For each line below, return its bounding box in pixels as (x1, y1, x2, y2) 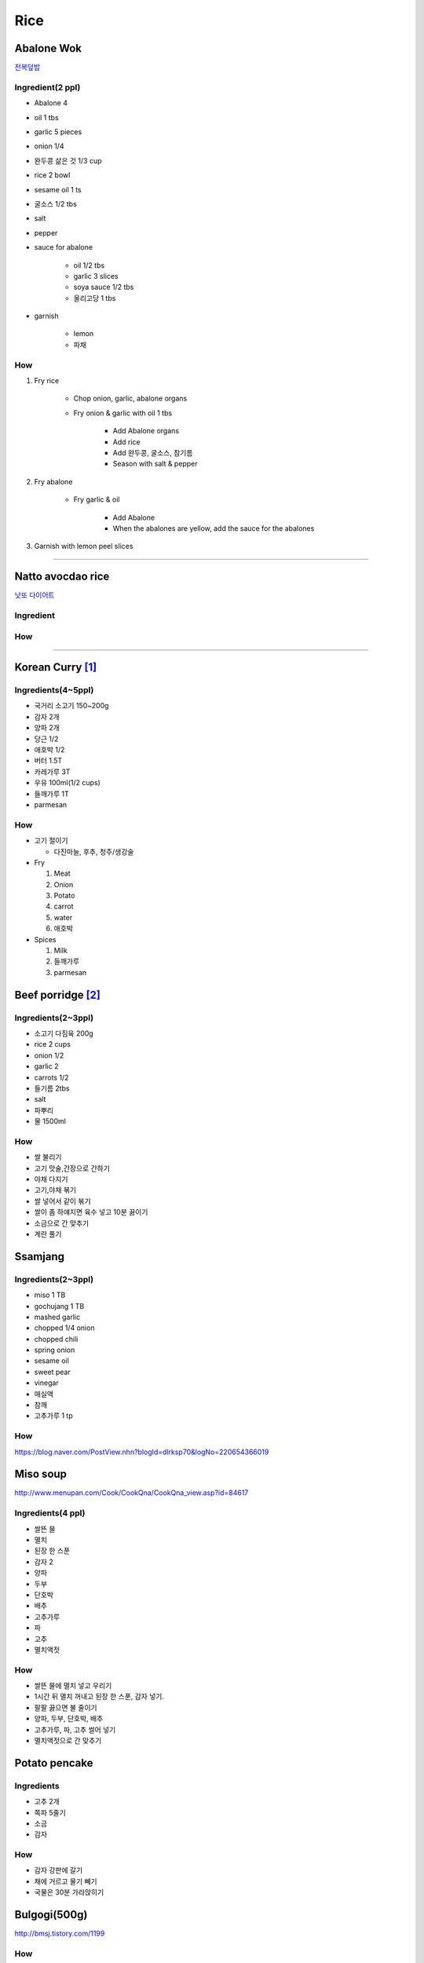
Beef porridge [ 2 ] (14, 988, 101, 1001)
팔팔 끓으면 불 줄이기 (34, 1702, 97, 1712)
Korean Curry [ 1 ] (14, 660, 97, 674)
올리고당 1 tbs (73, 293, 116, 302)
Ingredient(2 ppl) (14, 82, 81, 93)
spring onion (34, 1345, 75, 1354)
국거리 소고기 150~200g (34, 701, 109, 711)
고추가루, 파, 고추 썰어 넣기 (34, 1724, 116, 1735)
